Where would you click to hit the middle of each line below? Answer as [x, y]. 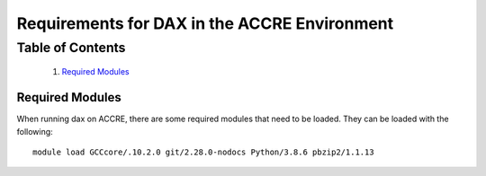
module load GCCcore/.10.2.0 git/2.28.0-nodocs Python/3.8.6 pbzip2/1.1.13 [203, 152]
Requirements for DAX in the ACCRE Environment [205, 23]
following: [35, 131]
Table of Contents [71, 48]
